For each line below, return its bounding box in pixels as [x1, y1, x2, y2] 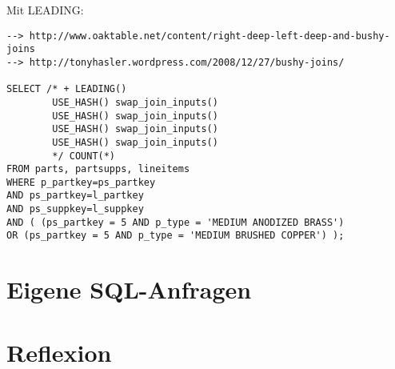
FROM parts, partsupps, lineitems [6, 163, 190, 175]
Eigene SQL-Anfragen [6, 273, 252, 306]
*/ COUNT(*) [52, 150, 116, 162]
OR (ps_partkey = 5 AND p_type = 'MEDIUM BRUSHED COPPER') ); [6, 230, 345, 242]
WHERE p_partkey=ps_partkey [6, 176, 156, 188]
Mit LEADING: [6, 2, 84, 18]
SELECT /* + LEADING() [6, 83, 127, 95]
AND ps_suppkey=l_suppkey [6, 203, 144, 215]
